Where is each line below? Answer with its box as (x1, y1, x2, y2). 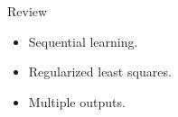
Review (7, 2, 48, 20)
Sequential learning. (28, 31, 138, 50)
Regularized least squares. (28, 62, 172, 81)
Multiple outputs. (28, 92, 126, 111)
